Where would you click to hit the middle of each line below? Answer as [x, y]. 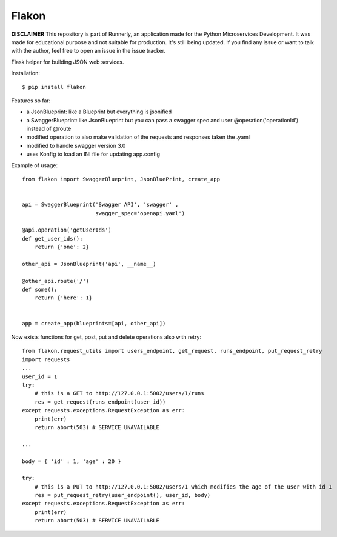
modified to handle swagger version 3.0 [76, 145]
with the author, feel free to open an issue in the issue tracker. [88, 51]
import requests [46, 359]
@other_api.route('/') [56, 281]
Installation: [26, 73]
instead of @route [49, 129]
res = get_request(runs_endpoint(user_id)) [100, 402]
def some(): [40, 290]
